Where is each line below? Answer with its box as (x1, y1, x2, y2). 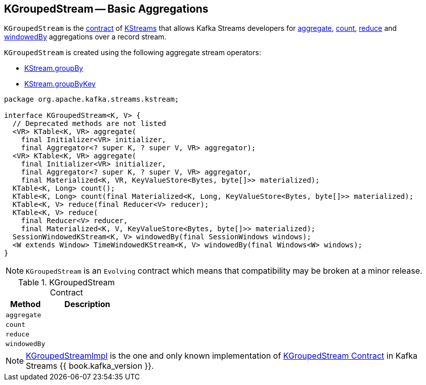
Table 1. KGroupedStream (18, 277, 115, 288)
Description (64, 299, 110, 310)
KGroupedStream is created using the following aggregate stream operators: (4, 48, 261, 57)
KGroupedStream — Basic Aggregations (4, 3, 208, 15)
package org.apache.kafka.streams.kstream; (4, 95, 179, 104)
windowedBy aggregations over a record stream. (4, 32, 166, 41)
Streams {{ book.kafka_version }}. (26, 361, 154, 371)
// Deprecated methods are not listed (12, 119, 166, 128)
